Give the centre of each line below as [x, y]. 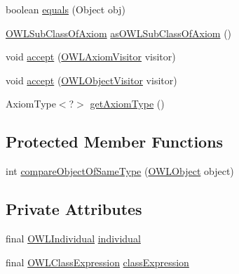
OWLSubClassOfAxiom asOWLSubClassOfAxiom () [119, 33]
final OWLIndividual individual [73, 238]
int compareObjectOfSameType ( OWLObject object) [120, 171]
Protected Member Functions [115, 142]
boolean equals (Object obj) [66, 9]
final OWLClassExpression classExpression [97, 262]
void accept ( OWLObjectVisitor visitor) [91, 80]
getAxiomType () [127, 104]
